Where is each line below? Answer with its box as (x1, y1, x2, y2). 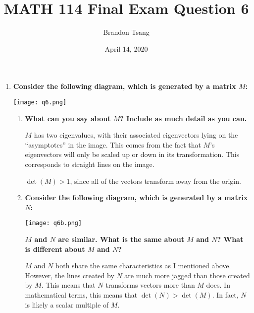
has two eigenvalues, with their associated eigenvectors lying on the (34, 130, 238, 140)
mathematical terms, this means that (25, 289, 138, 300)
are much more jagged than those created (124, 270, 250, 280)
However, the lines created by (25, 270, 114, 280)
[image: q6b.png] (25, 220, 82, 227)
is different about (25, 243, 85, 254)
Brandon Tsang (103, 27, 150, 37)
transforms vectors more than (105, 280, 195, 290)
